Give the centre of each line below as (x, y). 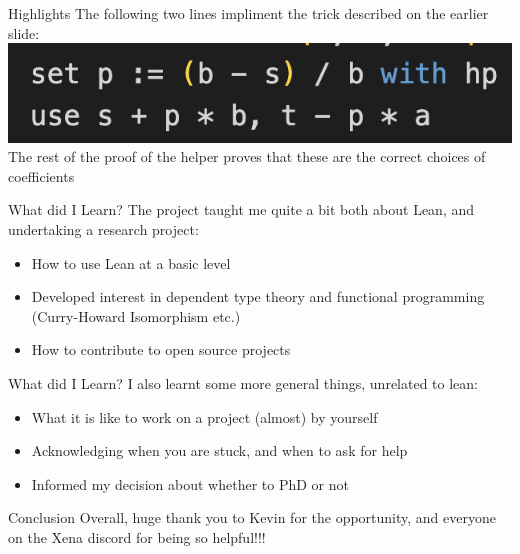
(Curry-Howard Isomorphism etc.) (136, 315)
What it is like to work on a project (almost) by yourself (204, 416)
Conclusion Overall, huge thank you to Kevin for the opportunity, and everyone (252, 517)
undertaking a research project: (103, 229)
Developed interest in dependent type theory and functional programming (258, 296)
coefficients (41, 175)
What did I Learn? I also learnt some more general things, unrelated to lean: (243, 383)
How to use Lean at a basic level (131, 262)
